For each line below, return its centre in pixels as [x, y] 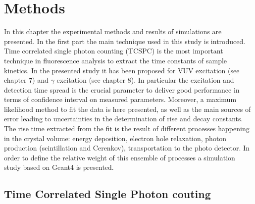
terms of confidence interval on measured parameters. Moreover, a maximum [120, 99]
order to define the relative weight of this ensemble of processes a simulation [120, 157]
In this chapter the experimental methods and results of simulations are [113, 31]
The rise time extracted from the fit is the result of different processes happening [127, 128]
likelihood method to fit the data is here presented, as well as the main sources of [127, 109]
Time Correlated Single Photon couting [107, 194]
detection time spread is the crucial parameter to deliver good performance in [122, 89]
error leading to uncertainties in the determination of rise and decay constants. [124, 119]
